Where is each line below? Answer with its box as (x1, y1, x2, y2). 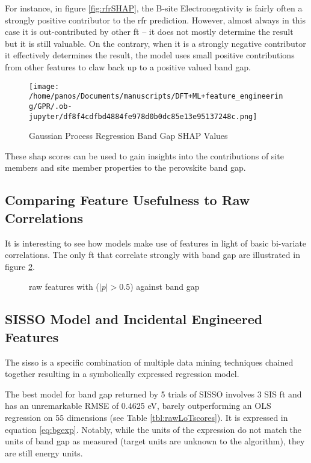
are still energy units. (5, 446, 83, 459)
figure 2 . (5, 260, 35, 272)
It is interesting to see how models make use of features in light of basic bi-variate (5, 236, 307, 249)
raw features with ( (29, 280, 99, 293)
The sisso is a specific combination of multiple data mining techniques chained (5, 355, 294, 368)
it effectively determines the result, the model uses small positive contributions (5, 49, 295, 61)
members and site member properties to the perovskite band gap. (5, 161, 246, 174)
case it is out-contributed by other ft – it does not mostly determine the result (5, 25, 294, 38)
